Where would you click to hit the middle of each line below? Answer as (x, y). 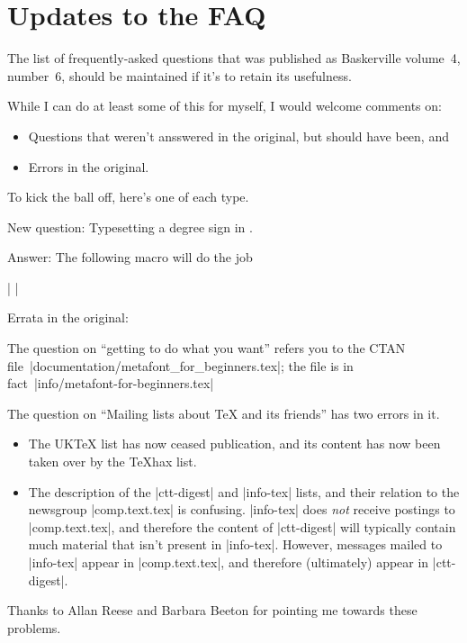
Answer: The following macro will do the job (130, 257)
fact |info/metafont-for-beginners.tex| (111, 383)
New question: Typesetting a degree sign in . (130, 226)
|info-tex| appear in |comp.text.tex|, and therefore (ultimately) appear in (229, 562)
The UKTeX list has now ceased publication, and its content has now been (234, 444)
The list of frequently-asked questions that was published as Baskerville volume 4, (234, 58)
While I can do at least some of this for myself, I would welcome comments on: (225, 106)
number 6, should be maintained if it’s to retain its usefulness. (180, 75)
